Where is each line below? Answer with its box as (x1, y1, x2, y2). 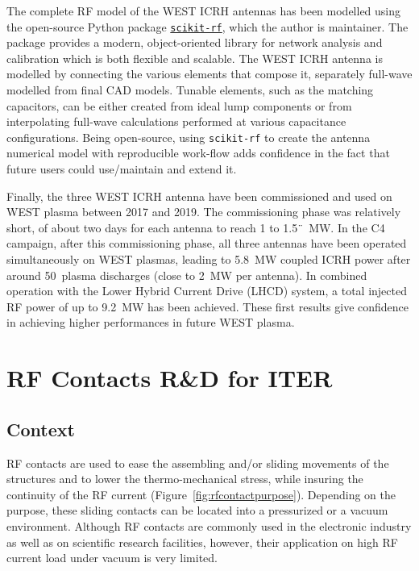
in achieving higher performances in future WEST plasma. (6, 314, 295, 331)
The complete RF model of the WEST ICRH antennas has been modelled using (6, 2, 401, 19)
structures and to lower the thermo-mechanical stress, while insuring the (6, 470, 363, 487)
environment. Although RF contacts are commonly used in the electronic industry (6, 517, 412, 534)
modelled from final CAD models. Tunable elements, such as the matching (6, 81, 374, 98)
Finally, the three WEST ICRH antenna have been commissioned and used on (6, 187, 392, 204)
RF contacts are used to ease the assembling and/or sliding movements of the (6, 454, 389, 471)
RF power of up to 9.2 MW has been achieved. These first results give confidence (6, 298, 409, 315)
